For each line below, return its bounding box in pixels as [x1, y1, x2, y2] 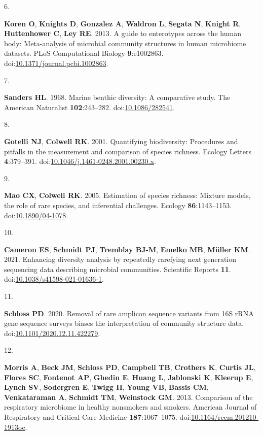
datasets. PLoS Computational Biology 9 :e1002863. [4, 48, 164, 58]
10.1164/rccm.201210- [191, 412, 259, 422]
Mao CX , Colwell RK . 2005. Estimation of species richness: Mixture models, [4, 190, 251, 200]
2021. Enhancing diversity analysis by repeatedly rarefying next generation [4, 254, 237, 264]
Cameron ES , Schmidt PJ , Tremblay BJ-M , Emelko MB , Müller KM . [4, 244, 250, 254]
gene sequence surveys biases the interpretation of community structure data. [4, 318, 244, 328]
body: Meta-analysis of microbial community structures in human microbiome [4, 38, 246, 48]
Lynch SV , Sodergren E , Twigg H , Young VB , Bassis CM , [4, 382, 209, 392]
